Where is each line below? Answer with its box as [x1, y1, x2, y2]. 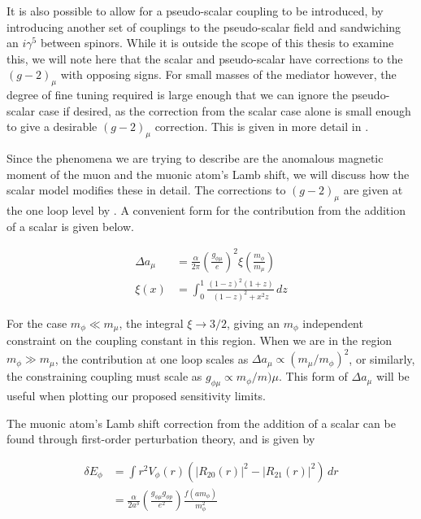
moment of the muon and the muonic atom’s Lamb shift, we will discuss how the [7, 165, 410, 182]
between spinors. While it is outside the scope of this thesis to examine [40, 34, 394, 51]
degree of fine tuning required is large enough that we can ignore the [7, 86, 348, 103]
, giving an [227, 314, 280, 331]
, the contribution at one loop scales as [54, 350, 249, 367]
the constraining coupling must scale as [7, 368, 202, 385]
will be [375, 368, 410, 385]
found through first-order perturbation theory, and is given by [7, 430, 315, 447]
